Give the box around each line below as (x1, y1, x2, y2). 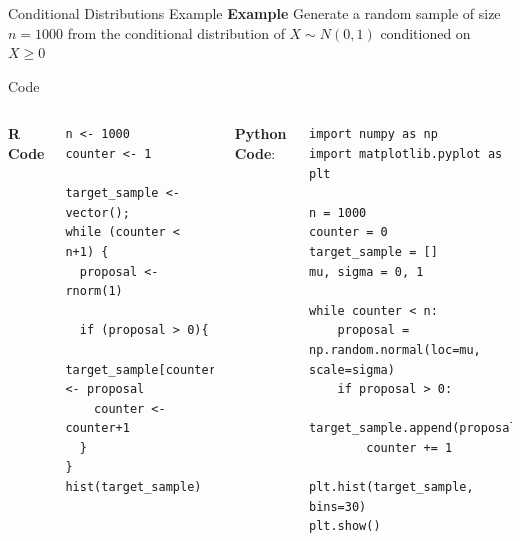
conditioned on (380, 22, 471, 43)
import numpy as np (308, 127, 438, 142)
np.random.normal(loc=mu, (308, 342, 481, 357)
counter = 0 (308, 225, 388, 240)
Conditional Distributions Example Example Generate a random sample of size (8, 3, 501, 23)
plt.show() (308, 519, 381, 534)
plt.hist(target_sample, (308, 480, 474, 495)
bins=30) (308, 499, 367, 514)
